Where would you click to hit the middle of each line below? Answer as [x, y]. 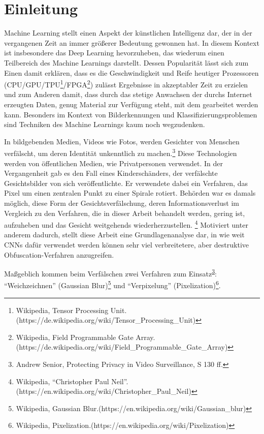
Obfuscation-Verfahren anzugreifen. [59, 254]
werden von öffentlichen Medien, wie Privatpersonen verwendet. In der [113, 163]
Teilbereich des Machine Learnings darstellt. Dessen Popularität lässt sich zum [126, 62]
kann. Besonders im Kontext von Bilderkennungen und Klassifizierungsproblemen [131, 114]
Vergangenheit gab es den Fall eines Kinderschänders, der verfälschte [111, 173]
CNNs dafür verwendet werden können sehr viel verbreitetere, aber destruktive [127, 244]
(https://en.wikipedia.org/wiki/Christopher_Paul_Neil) [104, 391]
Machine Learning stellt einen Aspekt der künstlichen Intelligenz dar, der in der [128, 33]
